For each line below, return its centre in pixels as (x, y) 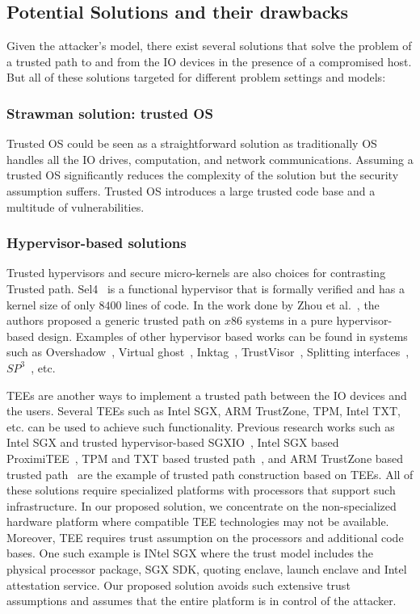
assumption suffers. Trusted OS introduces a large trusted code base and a (191, 190)
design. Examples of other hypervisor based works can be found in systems (223, 336)
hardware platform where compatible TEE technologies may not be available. (198, 521)
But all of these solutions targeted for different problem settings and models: (196, 77)
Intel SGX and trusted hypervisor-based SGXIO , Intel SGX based (173, 442)
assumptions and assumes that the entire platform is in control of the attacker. (202, 601)
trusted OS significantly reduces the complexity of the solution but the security (203, 175)
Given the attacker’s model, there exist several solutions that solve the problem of (209, 46)
